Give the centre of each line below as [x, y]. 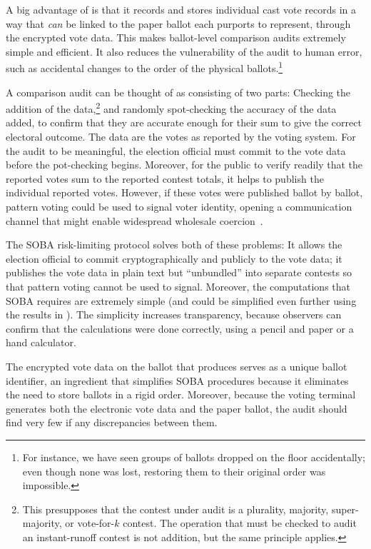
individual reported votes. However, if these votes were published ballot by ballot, [184, 192]
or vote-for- [90, 523]
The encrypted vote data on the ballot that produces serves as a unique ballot [177, 366]
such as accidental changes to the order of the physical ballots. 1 [144, 67]
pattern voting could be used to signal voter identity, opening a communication [179, 207]
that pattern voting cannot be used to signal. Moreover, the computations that [178, 286]
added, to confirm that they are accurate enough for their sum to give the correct [184, 122]
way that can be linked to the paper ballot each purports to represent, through [178, 23]
